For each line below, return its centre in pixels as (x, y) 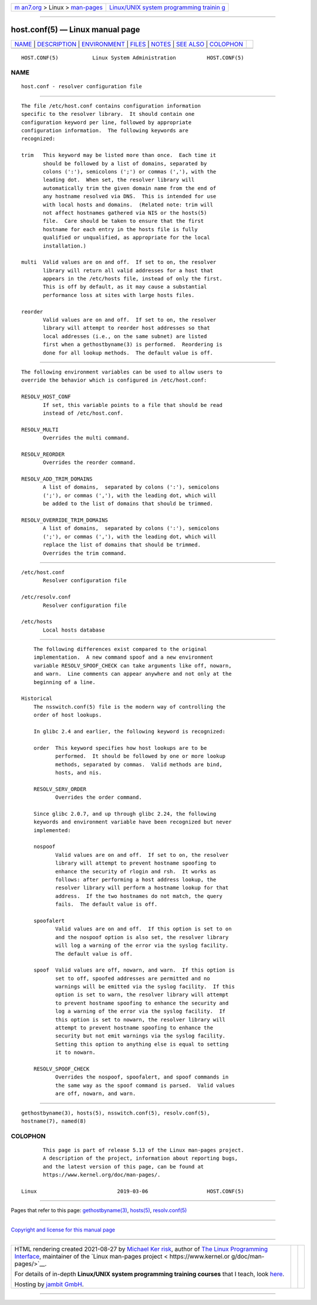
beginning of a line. (65, 682)
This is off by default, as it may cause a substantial (125, 287)
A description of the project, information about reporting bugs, (141, 1158)
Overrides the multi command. (87, 438)
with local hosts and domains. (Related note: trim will (128, 205)
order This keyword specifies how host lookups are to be (120, 748)
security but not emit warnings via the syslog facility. (140, 1036)
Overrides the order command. (98, 797)
